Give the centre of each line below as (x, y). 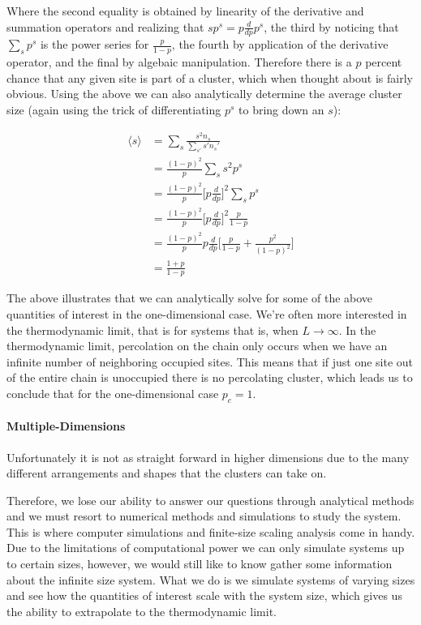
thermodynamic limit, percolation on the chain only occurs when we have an (197, 346)
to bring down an (281, 110)
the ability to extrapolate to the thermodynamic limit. (142, 611)
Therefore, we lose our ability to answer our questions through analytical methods (210, 500)
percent (384, 62)
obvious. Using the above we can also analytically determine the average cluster (204, 94)
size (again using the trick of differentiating (114, 110)
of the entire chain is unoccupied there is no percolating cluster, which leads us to (210, 377)
